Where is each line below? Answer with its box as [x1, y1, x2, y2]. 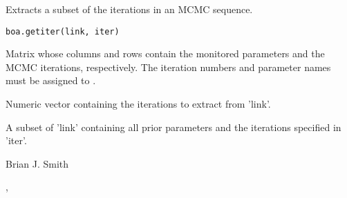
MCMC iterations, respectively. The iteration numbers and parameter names [6, 59, 331, 74]
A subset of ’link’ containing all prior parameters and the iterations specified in [6, 119, 341, 134]
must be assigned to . [6, 73, 96, 88]
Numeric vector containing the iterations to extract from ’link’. [6, 97, 271, 111]
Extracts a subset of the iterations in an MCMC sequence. [6, 2, 253, 16]
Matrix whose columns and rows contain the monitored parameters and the [6, 46, 325, 61]
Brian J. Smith [6, 156, 69, 170]
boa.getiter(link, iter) [6, 26, 120, 37]
